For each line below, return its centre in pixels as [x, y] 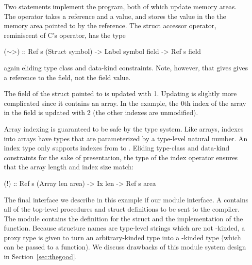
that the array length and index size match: [69, 167]
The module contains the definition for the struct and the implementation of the [124, 218]
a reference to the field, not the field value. [67, 77]
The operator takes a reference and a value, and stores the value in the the [115, 16]
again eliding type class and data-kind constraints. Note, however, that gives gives [126, 67]
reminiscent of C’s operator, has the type [65, 35]
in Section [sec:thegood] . [41, 257]
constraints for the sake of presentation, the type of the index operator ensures [121, 157]
